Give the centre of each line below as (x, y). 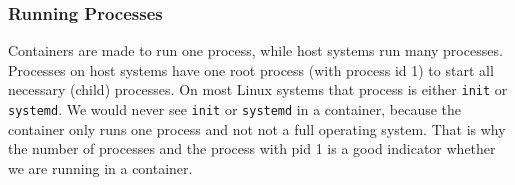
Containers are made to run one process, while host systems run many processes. (255, 50)
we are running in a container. (100, 167)
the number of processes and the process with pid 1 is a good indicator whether (252, 148)
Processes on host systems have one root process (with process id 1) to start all (251, 69)
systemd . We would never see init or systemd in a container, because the (235, 109)
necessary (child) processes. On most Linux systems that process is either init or (258, 89)
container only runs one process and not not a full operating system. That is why (257, 128)
